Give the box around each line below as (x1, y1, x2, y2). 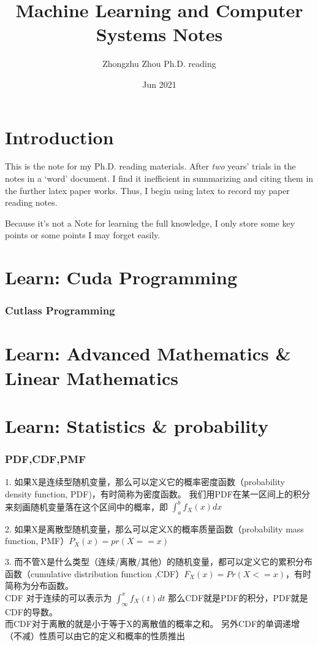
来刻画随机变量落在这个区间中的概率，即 (5, 500, 168, 513)
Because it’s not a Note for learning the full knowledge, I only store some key (5, 216, 295, 229)
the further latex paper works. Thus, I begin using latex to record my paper (5, 184, 290, 197)
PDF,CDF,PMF (5, 451, 86, 467)
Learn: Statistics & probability (5, 413, 268, 438)
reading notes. (5, 196, 58, 209)
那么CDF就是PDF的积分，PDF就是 (168, 591, 308, 604)
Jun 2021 (142, 77, 176, 90)
